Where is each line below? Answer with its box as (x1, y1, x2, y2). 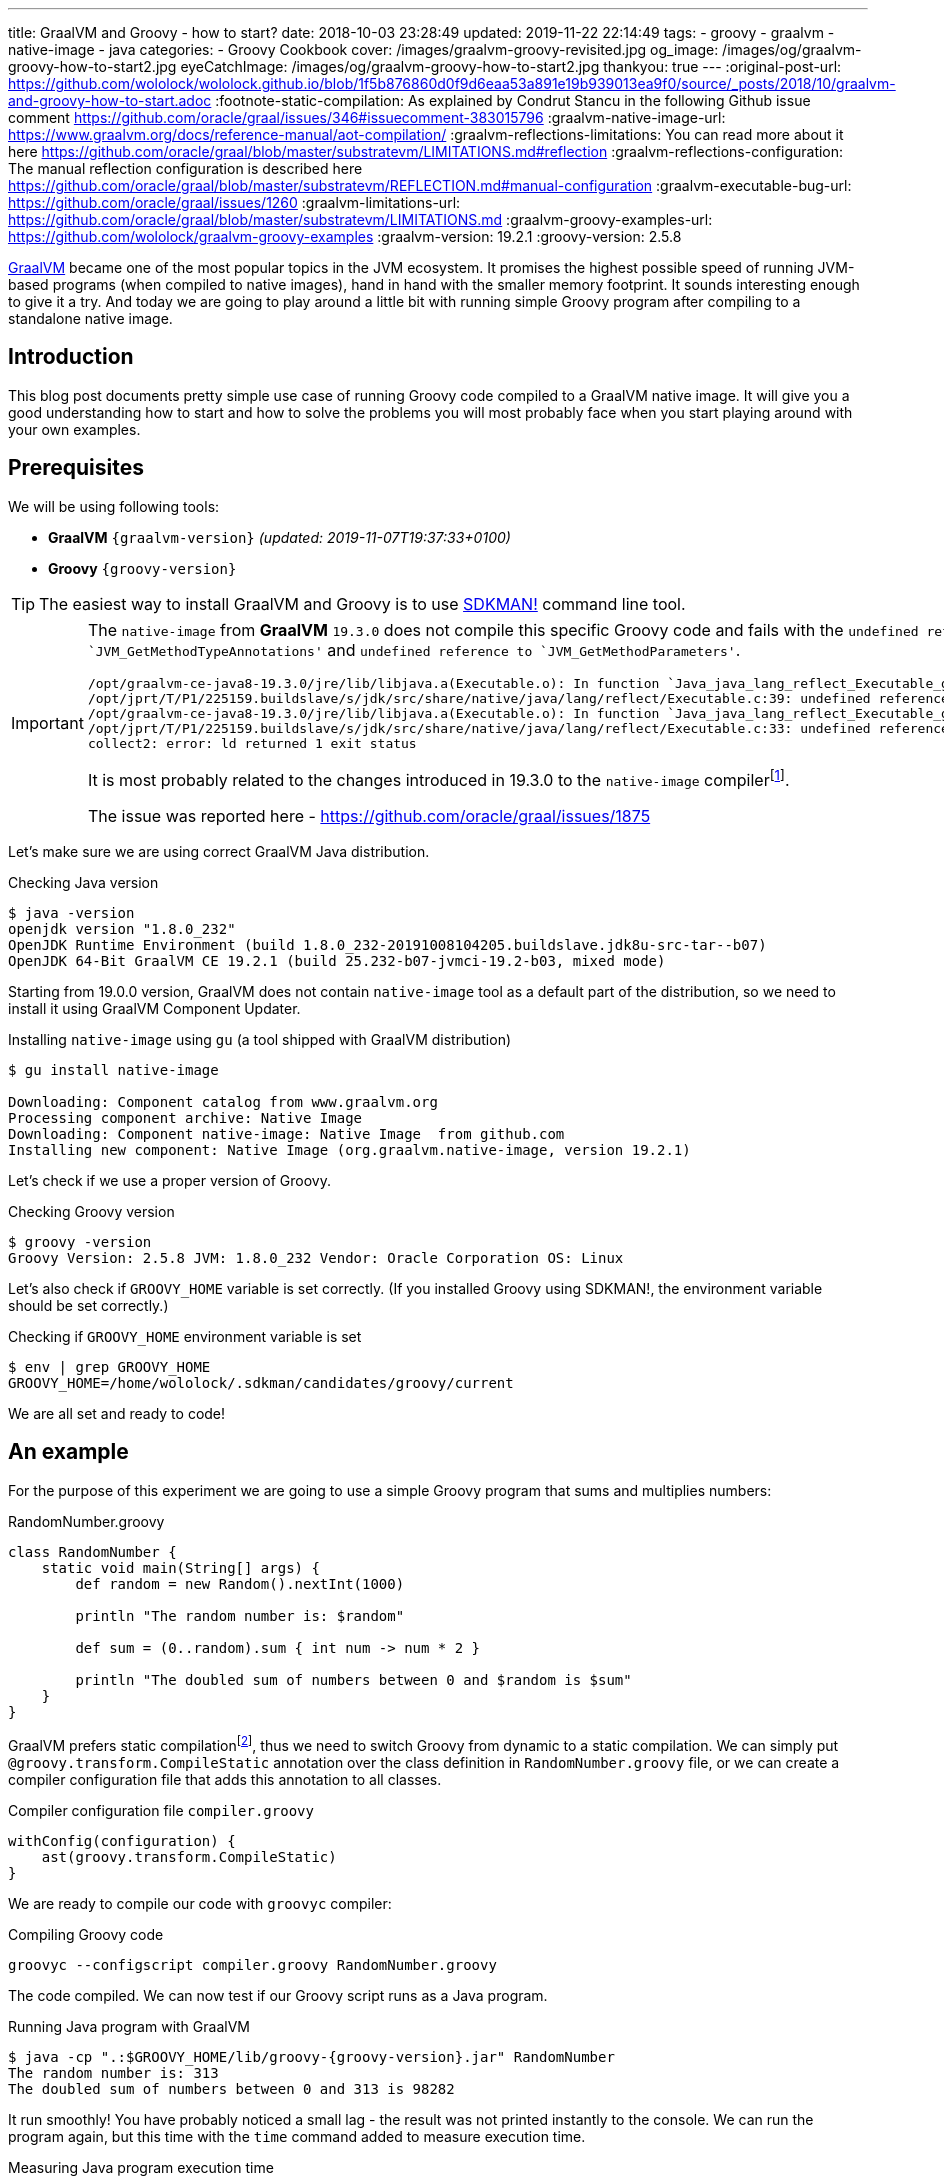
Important (11, 712, 84, 733)
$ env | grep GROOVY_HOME (8, 1359, 211, 1376)
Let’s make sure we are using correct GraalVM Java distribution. (8, 843, 430, 861)
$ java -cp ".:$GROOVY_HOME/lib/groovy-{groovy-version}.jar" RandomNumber (8, 2048, 615, 2065)
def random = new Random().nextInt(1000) (75, 1575, 405, 1592)
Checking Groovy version (8, 1203, 175, 1221)
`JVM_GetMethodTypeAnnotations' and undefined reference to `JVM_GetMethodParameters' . (87, 639, 741, 660)
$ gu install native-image (8, 1062, 219, 1079)
